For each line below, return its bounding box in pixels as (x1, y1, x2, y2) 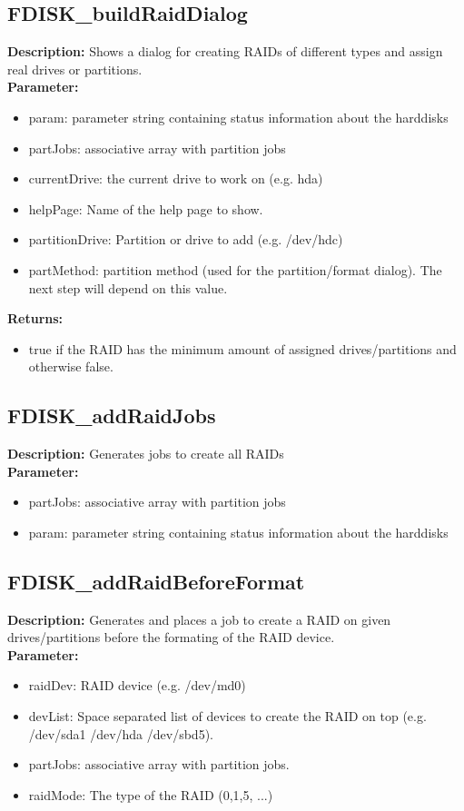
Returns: (7, 309, 64, 328)
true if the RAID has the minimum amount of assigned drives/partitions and (28, 339, 457, 358)
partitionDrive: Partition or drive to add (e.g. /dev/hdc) (28, 230, 343, 249)
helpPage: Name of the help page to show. (28, 199, 263, 218)
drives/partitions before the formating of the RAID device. (7, 628, 335, 647)
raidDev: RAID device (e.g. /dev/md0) (28, 676, 246, 695)
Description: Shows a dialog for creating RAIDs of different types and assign (7, 42, 443, 61)
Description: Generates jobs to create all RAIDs (7, 444, 284, 463)
